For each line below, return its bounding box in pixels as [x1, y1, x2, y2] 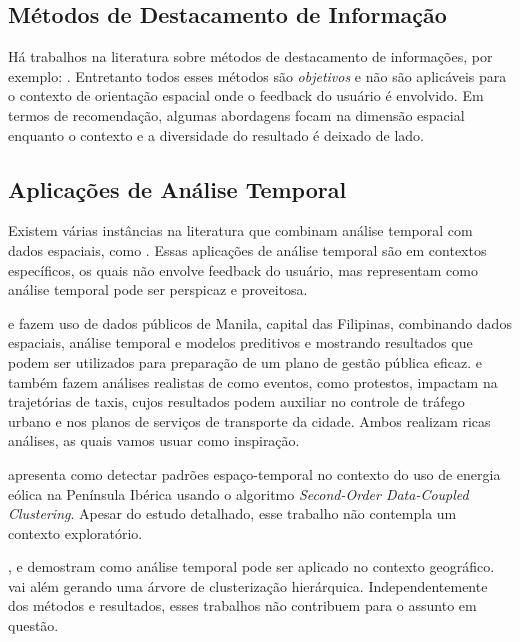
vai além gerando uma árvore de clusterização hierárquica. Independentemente [8, 575, 488, 596]
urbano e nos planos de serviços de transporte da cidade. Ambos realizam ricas [8, 410, 491, 431]
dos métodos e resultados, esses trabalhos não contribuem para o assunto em [8, 595, 477, 616]
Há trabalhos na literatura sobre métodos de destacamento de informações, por [8, 46, 493, 67]
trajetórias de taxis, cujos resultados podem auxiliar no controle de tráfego [8, 391, 465, 412]
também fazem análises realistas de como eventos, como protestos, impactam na [8, 371, 498, 392]
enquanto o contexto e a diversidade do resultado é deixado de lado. [8, 124, 424, 145]
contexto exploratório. [8, 522, 143, 543]
